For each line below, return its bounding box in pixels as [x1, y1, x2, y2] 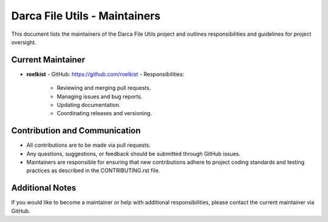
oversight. [11, 38, 36, 45]
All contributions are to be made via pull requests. [26, 141, 151, 149]
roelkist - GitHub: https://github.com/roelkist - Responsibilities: [26, 70, 185, 78]
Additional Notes [11, 183, 77, 193]
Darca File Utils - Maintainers [11, 9, 161, 22]
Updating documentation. [56, 101, 121, 109]
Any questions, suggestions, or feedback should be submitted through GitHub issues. [26, 150, 241, 157]
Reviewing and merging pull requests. [56, 84, 151, 92]
